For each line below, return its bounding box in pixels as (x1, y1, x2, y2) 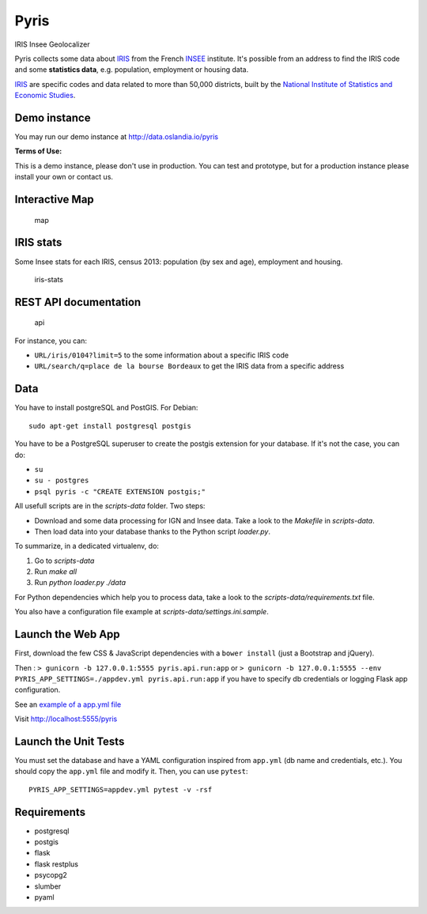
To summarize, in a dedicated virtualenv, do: (14, 542, 160, 551)
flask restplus (34, 859, 79, 869)
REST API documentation (14, 295, 142, 308)
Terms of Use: (14, 146, 62, 156)
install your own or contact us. (14, 172, 114, 182)
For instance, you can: (14, 336, 87, 346)
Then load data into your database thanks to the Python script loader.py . (34, 527, 270, 536)
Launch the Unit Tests (14, 735, 125, 748)
